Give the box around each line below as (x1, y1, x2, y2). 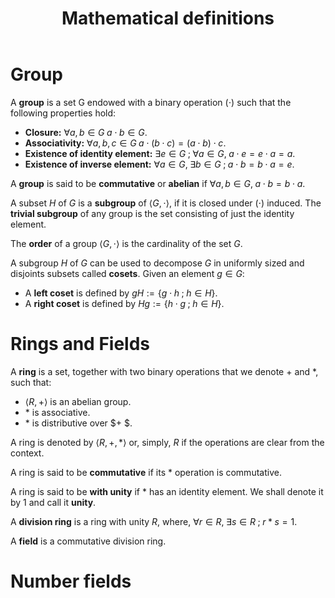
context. (10, 447, 45, 459)
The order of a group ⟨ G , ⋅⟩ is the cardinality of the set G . (10, 237, 243, 249)
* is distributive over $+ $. (24, 417, 133, 429)
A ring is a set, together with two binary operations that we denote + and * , (10, 365, 319, 377)
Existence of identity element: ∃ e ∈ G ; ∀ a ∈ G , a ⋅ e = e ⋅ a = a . (24, 147, 296, 159)
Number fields (10, 570, 132, 593)
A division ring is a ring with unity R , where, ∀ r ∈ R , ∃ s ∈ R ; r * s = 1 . (10, 515, 298, 527)
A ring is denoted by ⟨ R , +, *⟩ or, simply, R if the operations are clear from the (10, 436, 325, 448)
